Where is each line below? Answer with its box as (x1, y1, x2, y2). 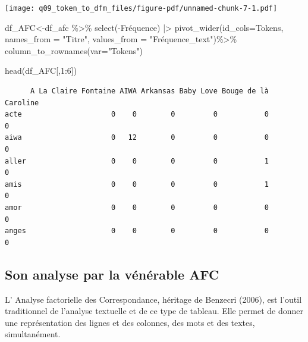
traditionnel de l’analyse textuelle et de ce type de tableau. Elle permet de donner (5, 305, 304, 317)
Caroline (5, 98, 39, 107)
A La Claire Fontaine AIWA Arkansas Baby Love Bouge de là (30, 87, 269, 96)
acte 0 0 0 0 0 (5, 110, 269, 119)
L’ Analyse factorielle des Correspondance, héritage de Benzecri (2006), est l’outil (5, 293, 302, 305)
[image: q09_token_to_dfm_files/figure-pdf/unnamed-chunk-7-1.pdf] (5, 4, 278, 12)
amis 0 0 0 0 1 (5, 180, 269, 189)
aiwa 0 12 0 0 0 (5, 133, 269, 142)
